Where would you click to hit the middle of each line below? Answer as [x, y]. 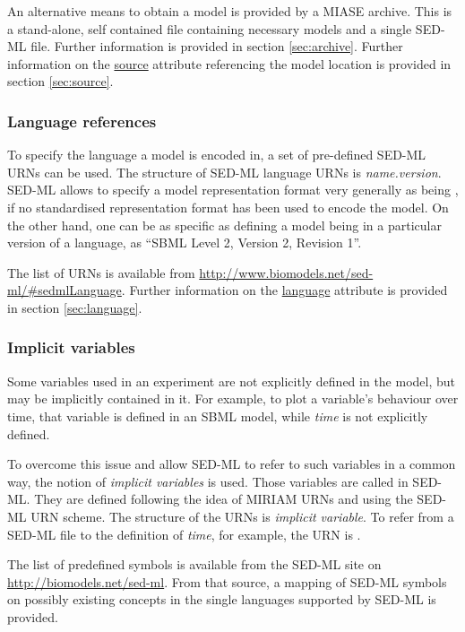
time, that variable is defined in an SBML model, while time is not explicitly [218, 416]
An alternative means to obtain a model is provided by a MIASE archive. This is [230, 11]
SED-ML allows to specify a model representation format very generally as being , [233, 190]
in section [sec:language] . [75, 307]
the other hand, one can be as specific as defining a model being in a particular [224, 225]
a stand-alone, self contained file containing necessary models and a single [210, 28]
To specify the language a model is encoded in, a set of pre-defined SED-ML [217, 155]
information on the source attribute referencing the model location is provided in [229, 63]
